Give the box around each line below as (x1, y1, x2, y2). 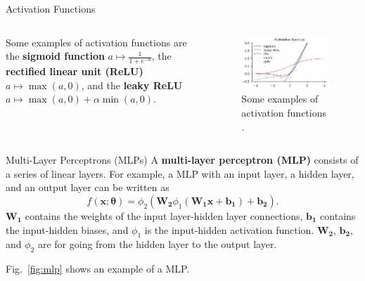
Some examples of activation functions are (6, 34, 187, 49)
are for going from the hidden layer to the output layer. (37, 237, 277, 251)
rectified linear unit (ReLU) (6, 64, 143, 79)
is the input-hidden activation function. (144, 222, 314, 237)
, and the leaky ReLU (81, 77, 183, 92)
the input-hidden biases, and (6, 222, 129, 237)
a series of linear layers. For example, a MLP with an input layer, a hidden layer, (6, 166, 354, 181)
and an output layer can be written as (6, 180, 169, 195)
